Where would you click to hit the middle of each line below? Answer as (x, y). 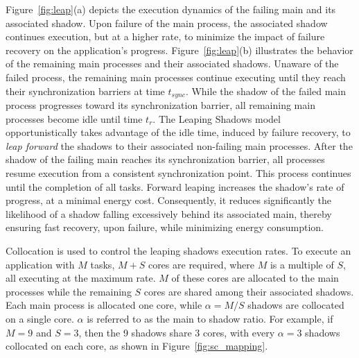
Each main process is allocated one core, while (104, 305)
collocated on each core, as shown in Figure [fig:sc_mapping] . (137, 346)
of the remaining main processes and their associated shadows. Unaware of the (172, 63)
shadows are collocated (296, 305)
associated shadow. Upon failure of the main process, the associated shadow (167, 23)
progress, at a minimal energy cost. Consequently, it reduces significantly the (168, 200)
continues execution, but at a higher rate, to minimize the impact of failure (165, 36)
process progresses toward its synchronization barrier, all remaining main (160, 105)
